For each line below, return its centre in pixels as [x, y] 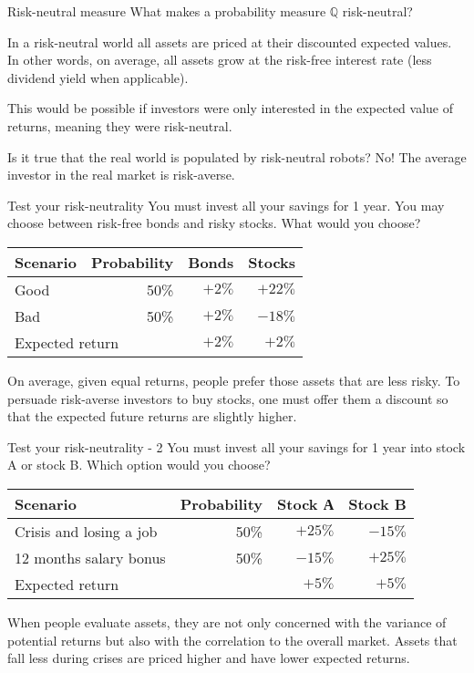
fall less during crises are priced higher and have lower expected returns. [209, 658]
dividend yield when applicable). [98, 77]
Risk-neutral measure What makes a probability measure [167, 11]
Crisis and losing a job [86, 531]
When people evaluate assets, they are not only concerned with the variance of [227, 621]
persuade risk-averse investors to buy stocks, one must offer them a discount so [228, 398]
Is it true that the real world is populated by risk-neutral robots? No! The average [237, 156]
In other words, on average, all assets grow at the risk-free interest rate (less [220, 60]
